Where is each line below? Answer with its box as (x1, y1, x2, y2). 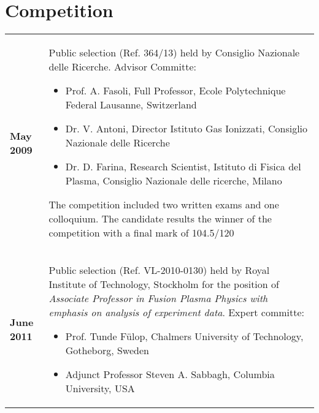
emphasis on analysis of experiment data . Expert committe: (48, 305, 305, 320)
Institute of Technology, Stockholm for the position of (48, 277, 279, 292)
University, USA (65, 381, 135, 396)
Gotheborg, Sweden (65, 343, 149, 358)
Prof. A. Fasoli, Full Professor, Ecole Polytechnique (65, 83, 286, 98)
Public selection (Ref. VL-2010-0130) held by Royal (48, 263, 270, 278)
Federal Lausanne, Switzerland (65, 97, 197, 112)
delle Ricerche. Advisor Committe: (48, 59, 196, 74)
